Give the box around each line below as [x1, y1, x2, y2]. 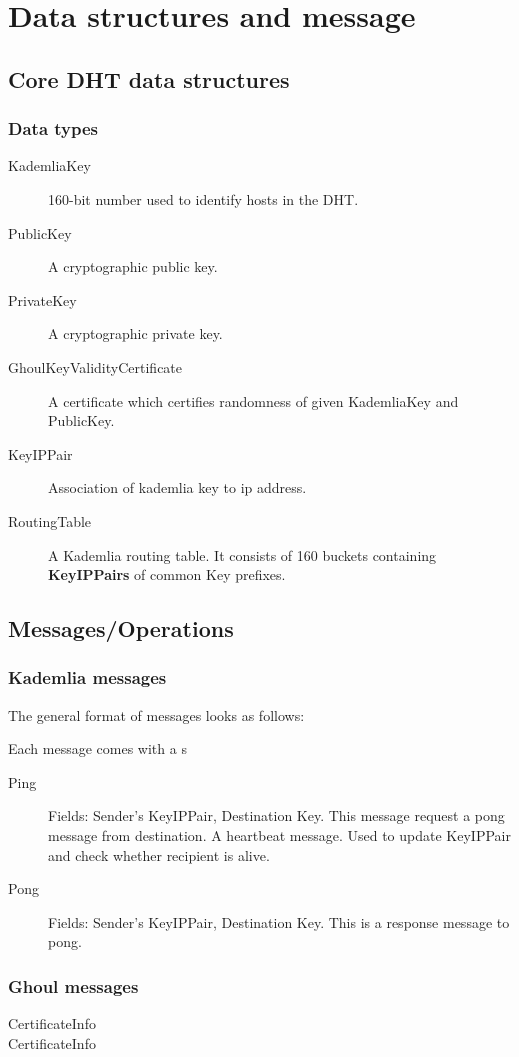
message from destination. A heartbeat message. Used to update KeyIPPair [48, 825, 511, 846]
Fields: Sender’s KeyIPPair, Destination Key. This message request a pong [48, 805, 505, 826]
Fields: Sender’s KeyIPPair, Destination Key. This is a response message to [48, 911, 510, 932]
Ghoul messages [8, 973, 139, 998]
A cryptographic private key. [48, 323, 223, 344]
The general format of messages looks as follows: [8, 704, 305, 725]
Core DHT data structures [8, 63, 290, 94]
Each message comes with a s [8, 738, 187, 759]
